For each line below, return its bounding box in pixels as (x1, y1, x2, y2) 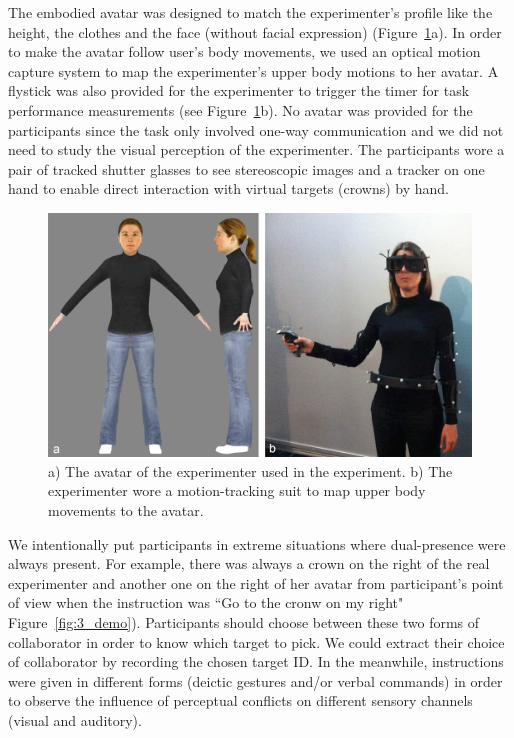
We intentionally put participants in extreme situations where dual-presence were (8, 533, 506, 554)
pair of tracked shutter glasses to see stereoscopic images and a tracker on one (8, 158, 485, 179)
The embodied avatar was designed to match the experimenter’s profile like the (8, 2, 493, 22)
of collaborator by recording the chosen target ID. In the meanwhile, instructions (8, 651, 504, 672)
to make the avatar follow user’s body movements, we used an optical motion (8, 41, 481, 62)
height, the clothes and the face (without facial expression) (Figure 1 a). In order (8, 21, 502, 42)
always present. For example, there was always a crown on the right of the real (8, 553, 490, 574)
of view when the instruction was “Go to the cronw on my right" (8, 592, 404, 613)
